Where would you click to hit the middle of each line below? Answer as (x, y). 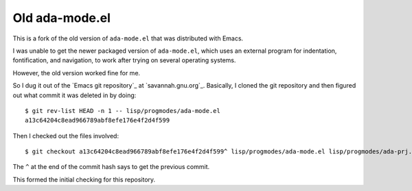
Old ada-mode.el (62, 18)
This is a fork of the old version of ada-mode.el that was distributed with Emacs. (128, 38)
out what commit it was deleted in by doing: (75, 95)
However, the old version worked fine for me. (77, 73)
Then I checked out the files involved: (66, 136)
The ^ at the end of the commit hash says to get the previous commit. (111, 167)
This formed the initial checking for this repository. (84, 179)
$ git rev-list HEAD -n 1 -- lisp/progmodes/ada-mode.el (123, 111)
